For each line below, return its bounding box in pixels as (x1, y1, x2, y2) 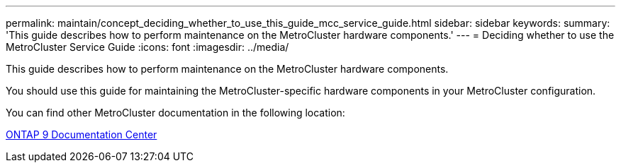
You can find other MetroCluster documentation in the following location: (6, 107, 345, 119)
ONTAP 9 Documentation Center (6, 128, 157, 140)
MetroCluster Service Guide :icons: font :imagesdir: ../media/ (6, 41, 289, 53)
